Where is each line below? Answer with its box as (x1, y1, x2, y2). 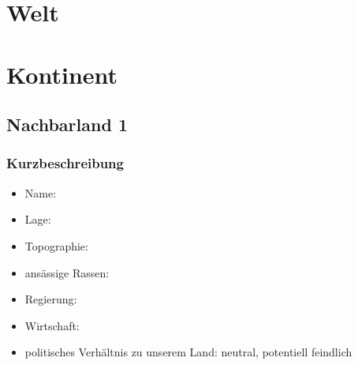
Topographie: (24, 237, 88, 254)
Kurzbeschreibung (6, 153, 124, 173)
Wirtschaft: (24, 317, 80, 333)
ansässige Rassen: (24, 264, 110, 280)
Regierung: (24, 291, 77, 307)
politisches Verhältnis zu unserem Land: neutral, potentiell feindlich (24, 344, 352, 360)
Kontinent (6, 58, 118, 90)
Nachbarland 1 (6, 112, 128, 137)
